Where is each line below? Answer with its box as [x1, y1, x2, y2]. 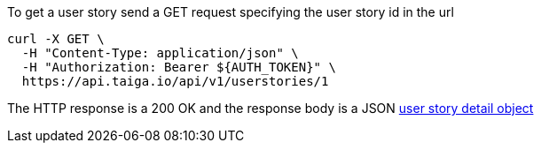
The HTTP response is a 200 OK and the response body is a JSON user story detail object [7, 101, 534, 116]
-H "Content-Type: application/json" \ [21, 46, 299, 60]
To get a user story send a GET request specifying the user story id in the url [7, 4, 454, 19]
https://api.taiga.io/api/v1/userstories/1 [21, 74, 329, 88]
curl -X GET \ [7, 32, 105, 46]
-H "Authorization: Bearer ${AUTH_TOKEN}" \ [21, 60, 336, 74]
